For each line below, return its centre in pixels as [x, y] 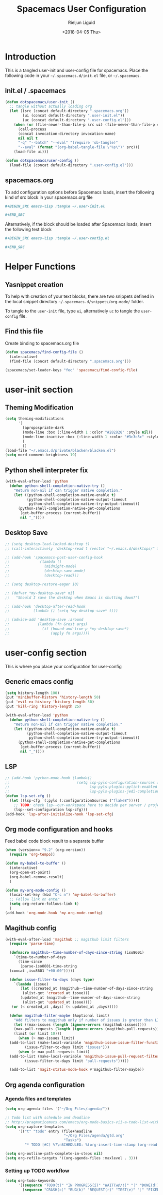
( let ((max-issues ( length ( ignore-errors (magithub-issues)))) [80, 1024]
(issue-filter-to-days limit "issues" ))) [67, 1047]
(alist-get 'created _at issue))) [56, 993]
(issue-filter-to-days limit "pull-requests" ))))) [77, 1061]
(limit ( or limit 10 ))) [38, 1034]
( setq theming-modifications [34, 419]
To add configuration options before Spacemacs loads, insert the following [80, 192]
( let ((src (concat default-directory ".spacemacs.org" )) [69, 111]
